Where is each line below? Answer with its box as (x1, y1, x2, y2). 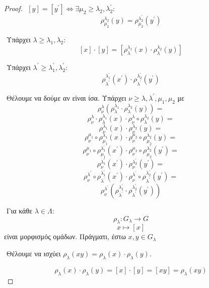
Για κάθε (6, 205, 33, 215)
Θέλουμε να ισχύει (6, 248, 61, 258)
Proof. (4, 3, 23, 13)
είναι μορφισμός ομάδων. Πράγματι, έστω (4, 231, 126, 242)
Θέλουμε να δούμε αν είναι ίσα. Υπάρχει (6, 92, 126, 103)
